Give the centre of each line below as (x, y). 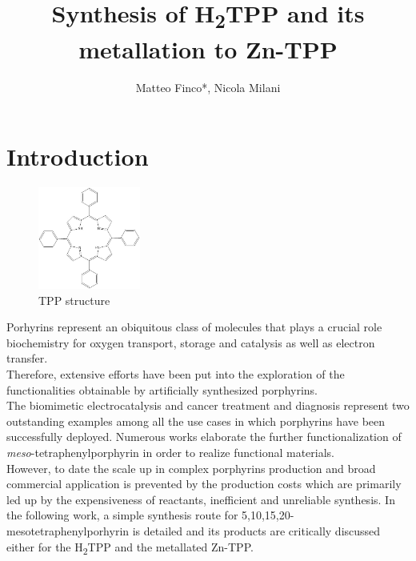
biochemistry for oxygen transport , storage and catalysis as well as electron (191, 342)
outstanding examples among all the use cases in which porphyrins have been (196, 421)
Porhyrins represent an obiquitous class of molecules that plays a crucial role (194, 327)
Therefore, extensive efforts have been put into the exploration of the (176, 374)
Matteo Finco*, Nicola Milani (208, 88)
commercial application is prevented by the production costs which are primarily (204, 484)
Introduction (78, 156)
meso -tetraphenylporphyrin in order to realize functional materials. (170, 453)
